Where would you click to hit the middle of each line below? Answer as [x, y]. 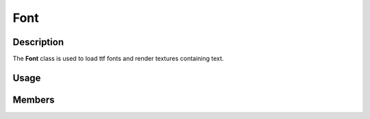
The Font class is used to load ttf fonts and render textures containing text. [118, 59]
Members [34, 100]
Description [38, 42]
